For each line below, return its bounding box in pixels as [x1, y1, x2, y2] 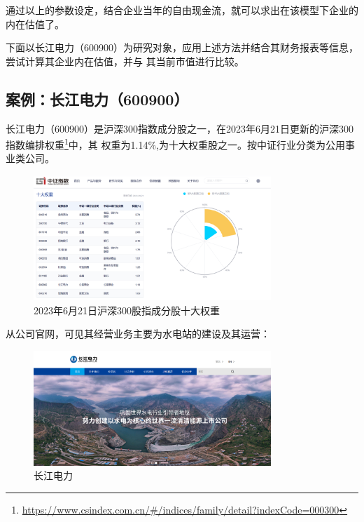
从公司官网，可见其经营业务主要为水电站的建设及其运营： [6, 326, 270, 341]
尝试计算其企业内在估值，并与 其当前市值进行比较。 [6, 53, 244, 68]
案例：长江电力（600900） [6, 88, 189, 109]
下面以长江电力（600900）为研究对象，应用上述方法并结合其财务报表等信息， [6, 40, 358, 55]
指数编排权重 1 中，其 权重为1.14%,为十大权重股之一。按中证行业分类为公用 [6, 135, 345, 152]
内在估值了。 [6, 16, 64, 31]
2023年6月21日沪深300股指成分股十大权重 [34, 302, 220, 317]
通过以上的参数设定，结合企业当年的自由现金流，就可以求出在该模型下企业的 [6, 3, 358, 17]
